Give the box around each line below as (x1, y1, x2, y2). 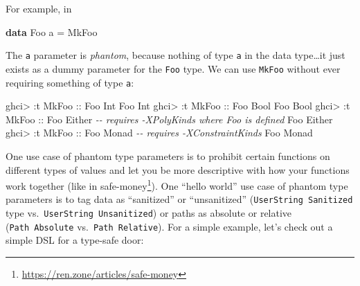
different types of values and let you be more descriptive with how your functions (6, 162, 350, 177)
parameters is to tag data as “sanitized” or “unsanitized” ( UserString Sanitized (6, 192, 353, 206)
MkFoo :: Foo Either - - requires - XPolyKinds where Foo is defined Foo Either (6, 111, 333, 126)
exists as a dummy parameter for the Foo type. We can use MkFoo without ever (6, 61, 341, 75)
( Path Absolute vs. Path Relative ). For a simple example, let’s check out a (6, 219, 333, 233)
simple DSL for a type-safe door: (6, 233, 144, 247)
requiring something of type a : (6, 75, 134, 89)
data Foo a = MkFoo (6, 24, 98, 39)
